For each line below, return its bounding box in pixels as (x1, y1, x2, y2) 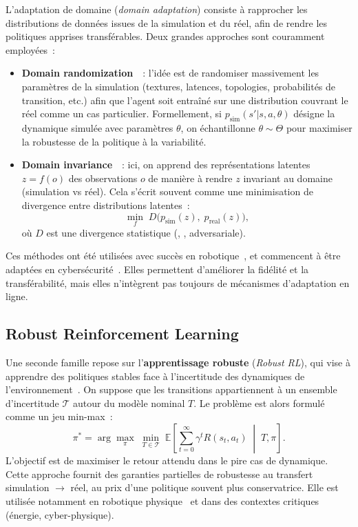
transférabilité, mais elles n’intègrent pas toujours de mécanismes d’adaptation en (6, 275, 350, 290)
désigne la (293, 106, 335, 121)
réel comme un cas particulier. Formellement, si (21, 106, 222, 121)
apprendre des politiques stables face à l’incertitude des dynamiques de (6, 368, 305, 383)
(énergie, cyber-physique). (6, 507, 114, 521)
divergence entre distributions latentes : (21, 197, 190, 212)
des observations (68, 170, 138, 185)
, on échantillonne (180, 120, 255, 135)
